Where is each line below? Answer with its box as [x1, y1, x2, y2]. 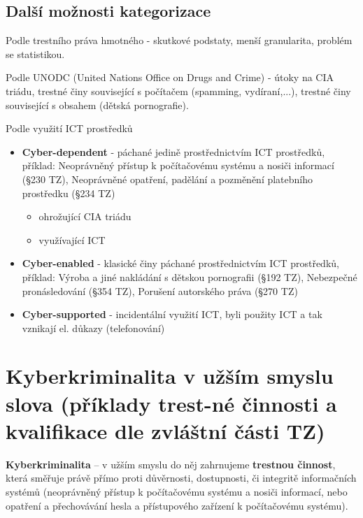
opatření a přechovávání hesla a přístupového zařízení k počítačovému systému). [6, 498, 348, 512]
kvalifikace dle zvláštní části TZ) [6, 416, 325, 445]
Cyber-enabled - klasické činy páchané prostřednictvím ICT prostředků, [22, 256, 339, 271]
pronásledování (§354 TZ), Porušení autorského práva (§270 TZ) [22, 283, 298, 298]
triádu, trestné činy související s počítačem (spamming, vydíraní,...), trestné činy [6, 83, 351, 98]
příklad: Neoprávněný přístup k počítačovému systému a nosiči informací [22, 158, 334, 173]
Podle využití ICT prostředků [6, 121, 133, 136]
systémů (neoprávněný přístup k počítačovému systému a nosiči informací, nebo [6, 484, 348, 498]
